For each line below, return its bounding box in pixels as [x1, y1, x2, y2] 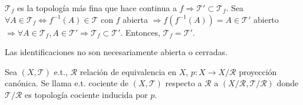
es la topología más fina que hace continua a [17, 2, 177, 13]
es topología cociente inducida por [24, 88, 148, 100]
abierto [253, 13, 279, 25]
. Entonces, [120, 26, 160, 38]
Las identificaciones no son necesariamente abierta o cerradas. [5, 46, 228, 58]
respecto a [165, 77, 202, 89]
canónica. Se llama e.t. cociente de [5, 77, 129, 89]
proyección [239, 65, 277, 77]
